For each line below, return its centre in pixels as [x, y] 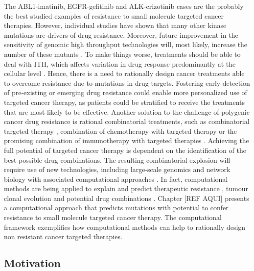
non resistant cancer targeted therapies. [63, 236]
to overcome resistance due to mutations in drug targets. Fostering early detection [127, 83]
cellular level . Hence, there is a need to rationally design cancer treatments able [124, 73]
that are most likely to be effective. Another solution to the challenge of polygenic [127, 111]
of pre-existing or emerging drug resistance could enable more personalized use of [126, 92]
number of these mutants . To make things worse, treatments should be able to [122, 54]
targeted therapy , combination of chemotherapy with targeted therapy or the [120, 131]
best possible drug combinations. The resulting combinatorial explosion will [117, 160]
